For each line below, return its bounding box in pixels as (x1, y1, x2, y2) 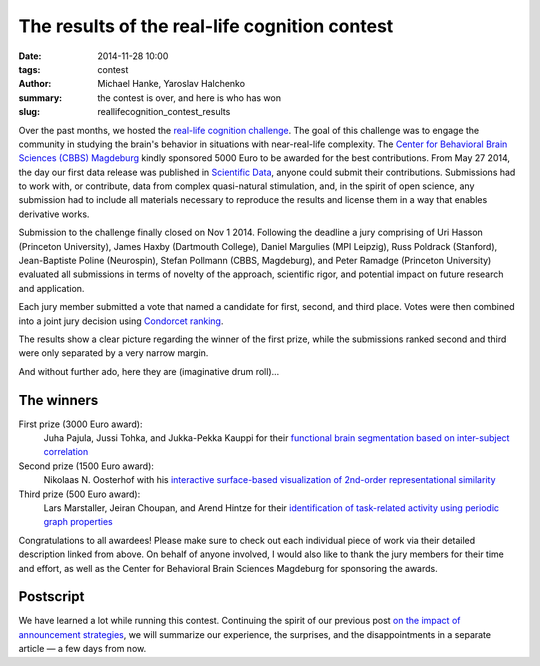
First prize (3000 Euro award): (18, 418, 144, 430)
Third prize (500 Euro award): (18, 488, 141, 500)
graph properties (43, 516, 114, 528)
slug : (18, 106, 40, 118)
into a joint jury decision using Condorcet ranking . (18, 315, 224, 327)
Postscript (18, 588, 85, 605)
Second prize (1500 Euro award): (18, 460, 155, 472)
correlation (43, 446, 89, 458)
